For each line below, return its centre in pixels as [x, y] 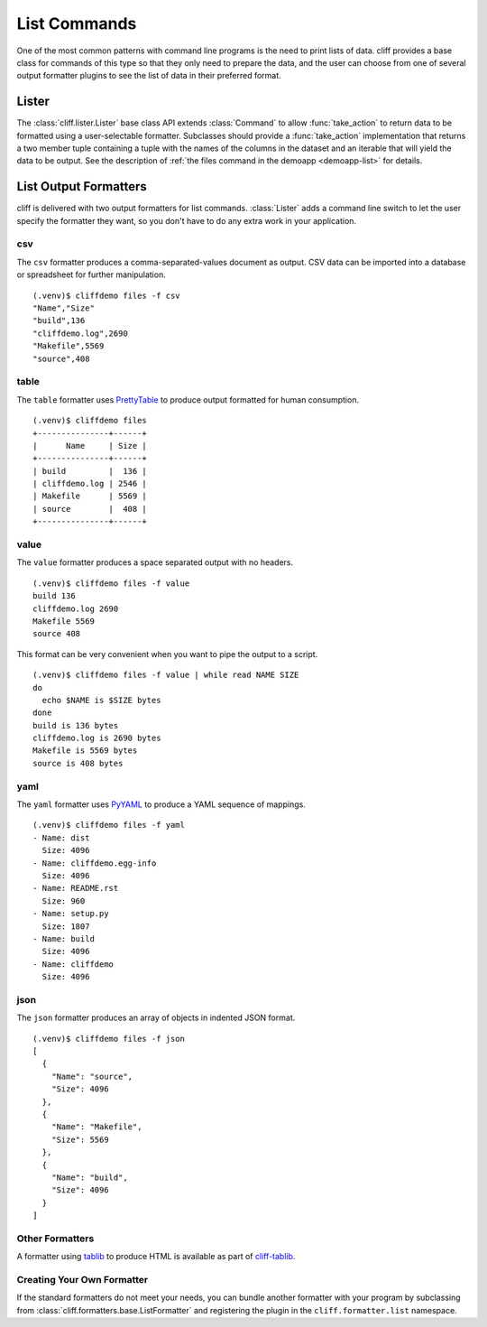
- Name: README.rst [76, 888]
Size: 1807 [66, 926]
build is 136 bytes [76, 725]
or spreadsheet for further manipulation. [91, 274]
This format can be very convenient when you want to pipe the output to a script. [167, 654]
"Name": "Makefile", [96, 1127]
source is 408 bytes [78, 763]
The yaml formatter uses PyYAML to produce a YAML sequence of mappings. [161, 804]
